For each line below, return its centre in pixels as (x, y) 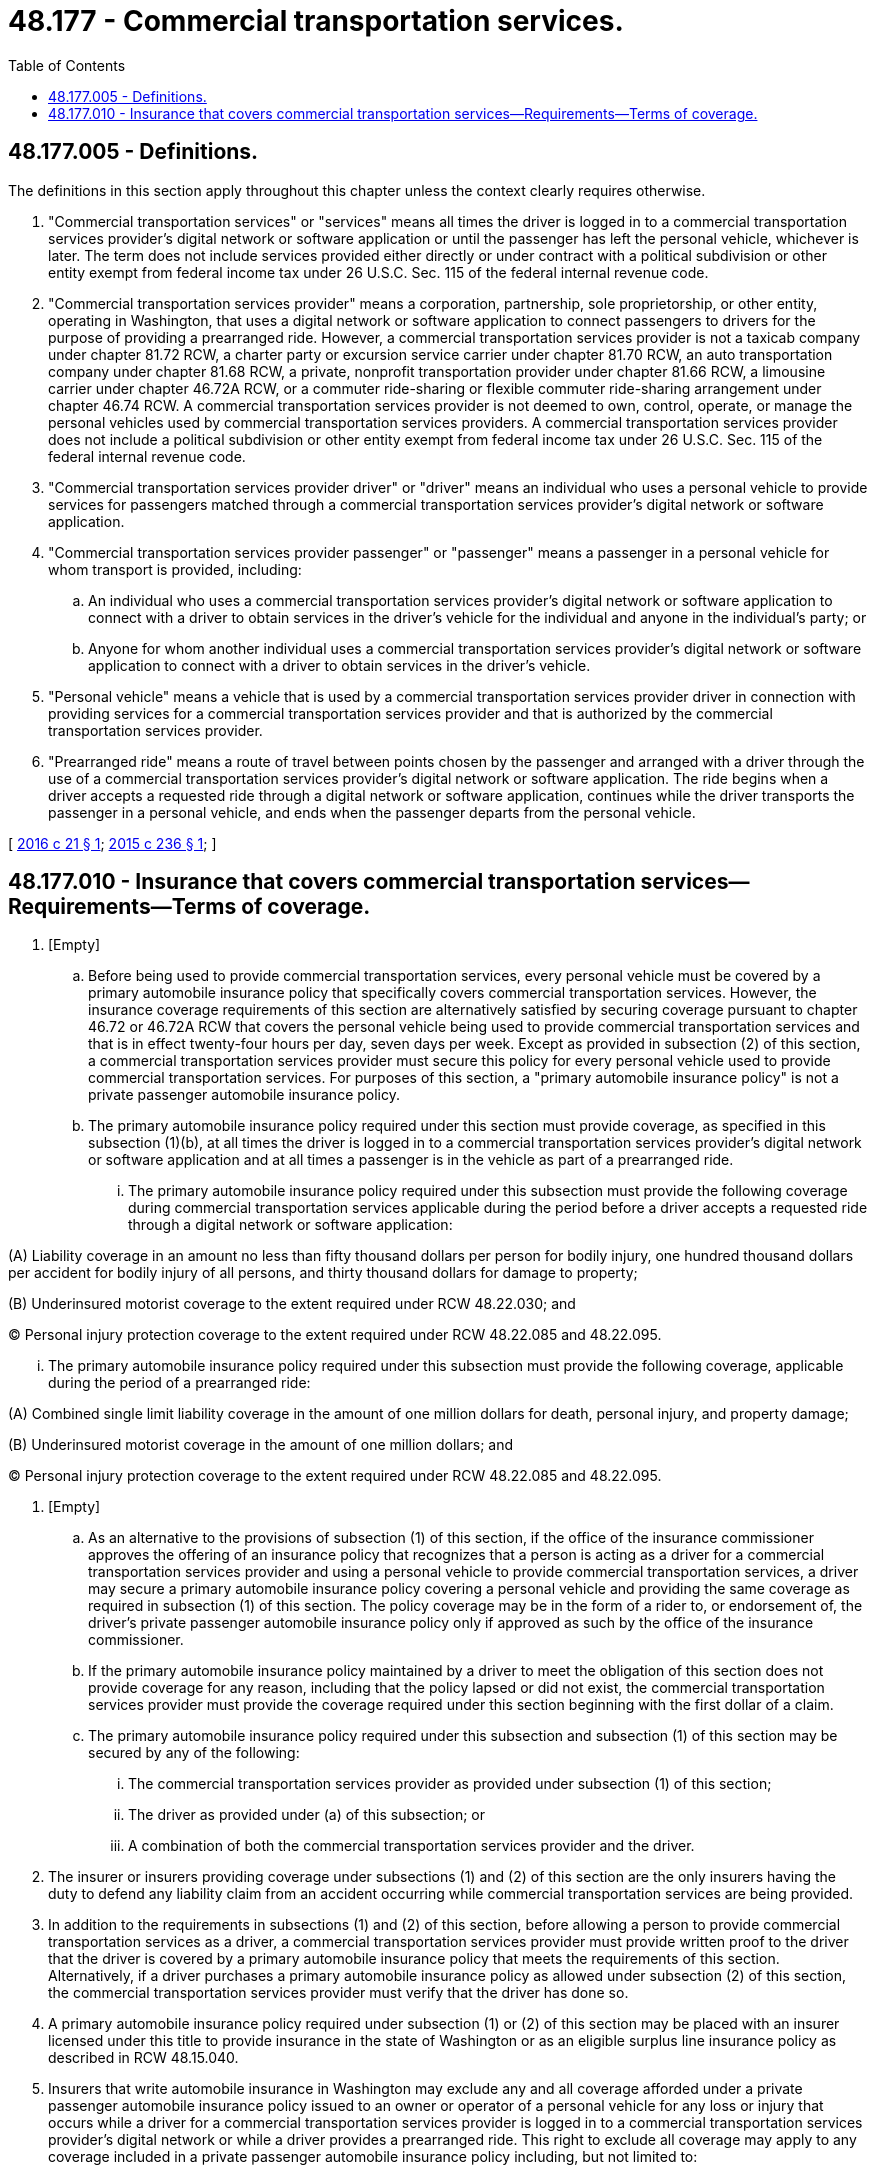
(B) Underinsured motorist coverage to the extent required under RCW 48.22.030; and (292, 1304)
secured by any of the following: (194, 1753)
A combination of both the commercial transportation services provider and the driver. (411, 1846)
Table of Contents (67, 65)
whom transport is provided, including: (175, 569)
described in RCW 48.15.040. (143, 2058)
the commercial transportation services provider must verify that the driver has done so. (338, 1993)
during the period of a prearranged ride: (179, 1383)
